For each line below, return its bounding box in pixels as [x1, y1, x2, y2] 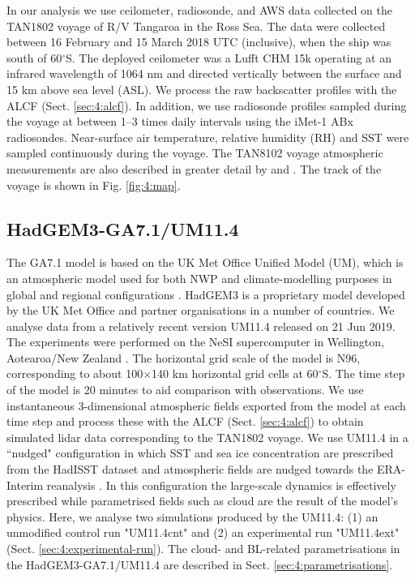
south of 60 [6, 49, 62, 66]
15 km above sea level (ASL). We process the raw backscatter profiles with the [6, 80, 397, 97]
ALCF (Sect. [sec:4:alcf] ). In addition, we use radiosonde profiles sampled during [6, 96, 407, 114]
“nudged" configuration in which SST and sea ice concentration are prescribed [6, 444, 394, 461]
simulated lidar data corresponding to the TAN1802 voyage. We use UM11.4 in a [6, 428, 409, 445]
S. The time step [322, 365, 405, 382]
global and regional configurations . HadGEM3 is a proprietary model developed [6, 285, 405, 302]
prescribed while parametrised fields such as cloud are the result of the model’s [6, 492, 398, 509]
